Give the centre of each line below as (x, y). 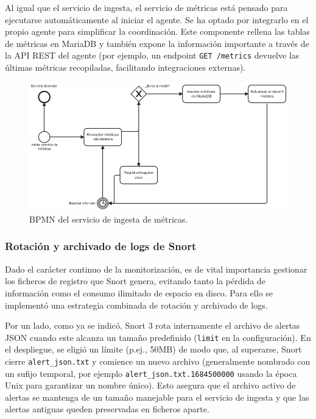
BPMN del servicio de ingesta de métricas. (109, 219)
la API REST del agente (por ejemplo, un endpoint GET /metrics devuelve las (152, 55)
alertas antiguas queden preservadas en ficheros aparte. (107, 409)
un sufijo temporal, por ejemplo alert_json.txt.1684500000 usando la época (151, 373)
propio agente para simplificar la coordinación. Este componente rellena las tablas (157, 31)
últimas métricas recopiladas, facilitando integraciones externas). (125, 67)
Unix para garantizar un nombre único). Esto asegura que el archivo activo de (150, 385)
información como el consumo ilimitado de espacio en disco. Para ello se (139, 292)
